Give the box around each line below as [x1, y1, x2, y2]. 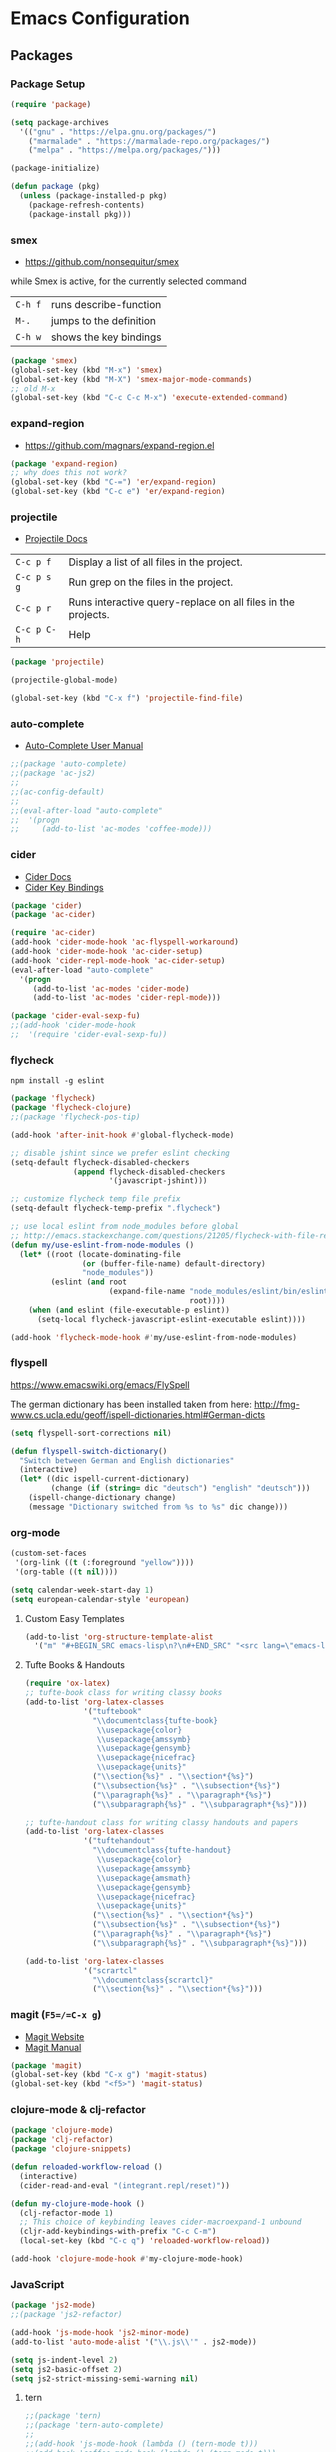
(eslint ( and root [50, 1277, 128, 1287]
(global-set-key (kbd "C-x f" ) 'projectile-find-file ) [10, 693, 244, 704]
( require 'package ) [10, 99, 92, 109]
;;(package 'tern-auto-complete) [24, 2420, 165, 2431]
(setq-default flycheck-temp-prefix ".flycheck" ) [10, 1203, 222, 1214]
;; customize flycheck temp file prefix [10, 1194, 182, 1204]
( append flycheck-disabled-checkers [73, 1167, 226, 1177]
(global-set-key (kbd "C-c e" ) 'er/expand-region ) [10, 487, 226, 497]
